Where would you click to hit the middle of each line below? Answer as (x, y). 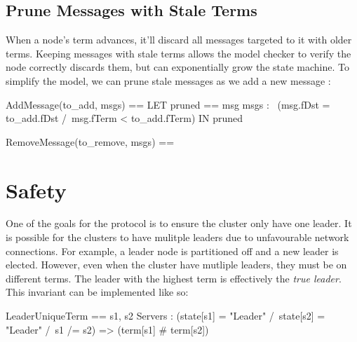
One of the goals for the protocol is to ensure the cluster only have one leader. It (179, 223)
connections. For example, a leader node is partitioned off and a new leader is (172, 251)
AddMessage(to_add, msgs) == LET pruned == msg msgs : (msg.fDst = (168, 104)
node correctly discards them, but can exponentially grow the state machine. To (177, 67)
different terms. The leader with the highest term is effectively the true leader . (174, 278)
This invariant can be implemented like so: (97, 292)
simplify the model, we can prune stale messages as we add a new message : (168, 80)
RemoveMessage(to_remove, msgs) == (90, 141)
